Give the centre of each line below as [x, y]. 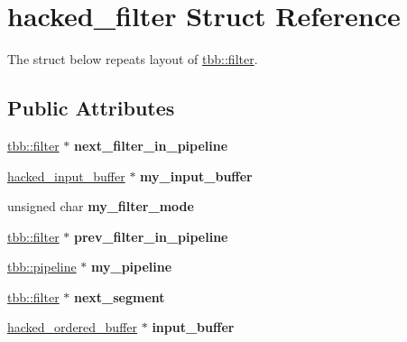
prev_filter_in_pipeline [151, 236]
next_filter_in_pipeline [151, 145]
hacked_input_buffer [66, 176]
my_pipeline [132, 267]
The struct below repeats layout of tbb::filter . [133, 59]
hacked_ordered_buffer [73, 327]
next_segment [119, 296]
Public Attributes [91, 108]
